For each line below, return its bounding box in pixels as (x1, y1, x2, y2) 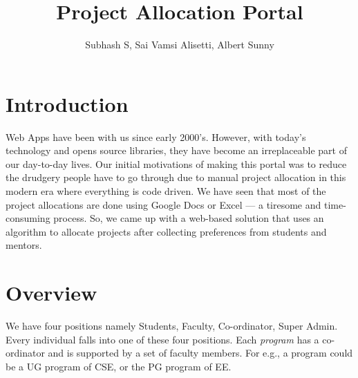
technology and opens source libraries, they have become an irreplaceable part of (6, 143, 347, 158)
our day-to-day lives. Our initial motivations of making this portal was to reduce (6, 156, 347, 171)
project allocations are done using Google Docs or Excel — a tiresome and (6, 197, 321, 211)
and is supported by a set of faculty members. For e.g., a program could (48, 346, 353, 360)
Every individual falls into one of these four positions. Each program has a (6, 332, 319, 346)
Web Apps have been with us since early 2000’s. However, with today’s (6, 129, 306, 144)
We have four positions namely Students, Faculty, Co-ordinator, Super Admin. (6, 319, 338, 333)
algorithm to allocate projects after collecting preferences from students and (6, 224, 327, 238)
